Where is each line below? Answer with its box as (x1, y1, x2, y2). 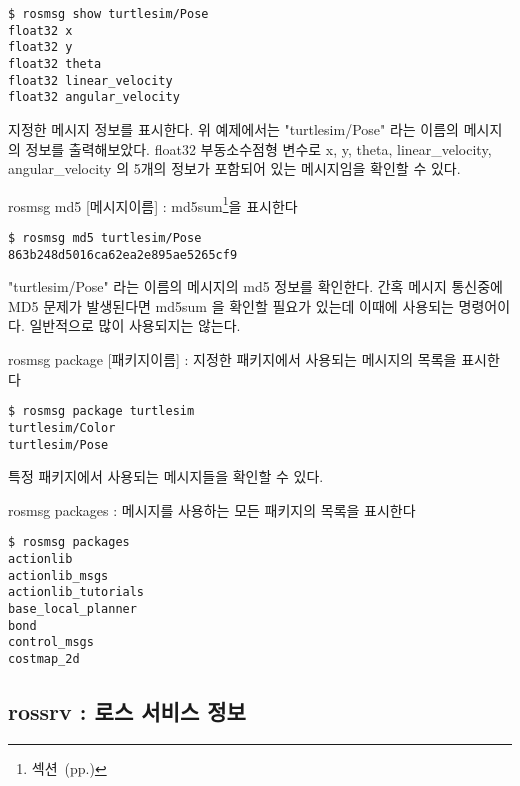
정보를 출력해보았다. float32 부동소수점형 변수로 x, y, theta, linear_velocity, (25, 138, 492, 159)
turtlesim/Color (8, 420, 116, 435)
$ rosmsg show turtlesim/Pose (8, 7, 209, 21)
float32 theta (8, 56, 102, 71)
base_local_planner (8, 602, 137, 617)
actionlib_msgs (8, 568, 109, 583)
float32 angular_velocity (8, 90, 180, 105)
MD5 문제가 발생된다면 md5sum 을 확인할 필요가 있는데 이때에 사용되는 (8, 295, 454, 316)
